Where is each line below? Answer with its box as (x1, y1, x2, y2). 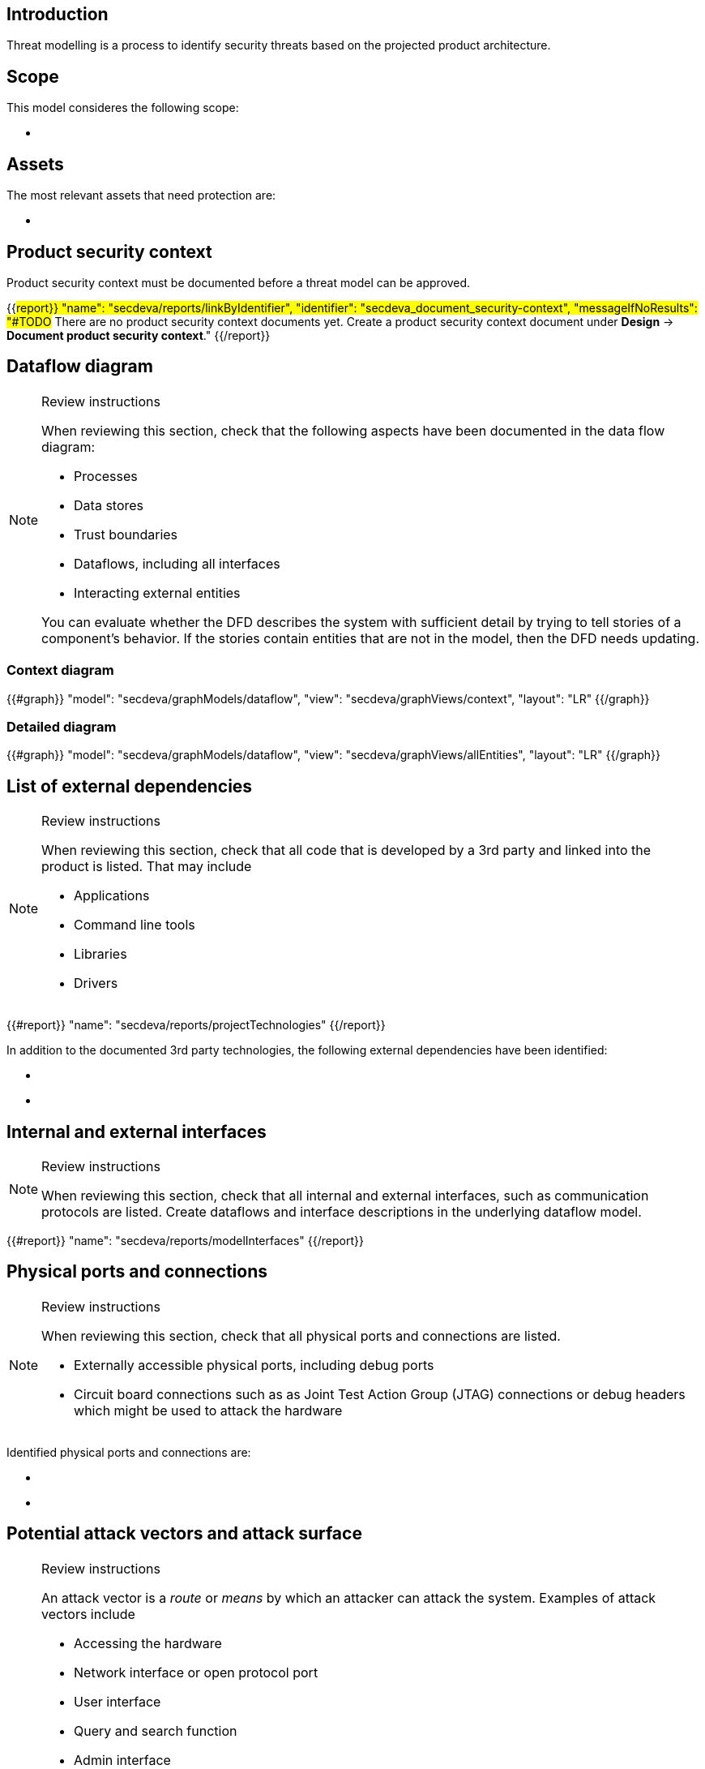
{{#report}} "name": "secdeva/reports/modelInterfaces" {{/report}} (6, 1233, 364, 1247)
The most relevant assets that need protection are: (6, 188, 276, 203)
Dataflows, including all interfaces (74, 555, 280, 572)
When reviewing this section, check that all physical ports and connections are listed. (41, 1327, 561, 1344)
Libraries (74, 946, 127, 963)
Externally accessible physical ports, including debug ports (74, 1356, 434, 1373)
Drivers (74, 975, 118, 992)
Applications (74, 887, 150, 904)
